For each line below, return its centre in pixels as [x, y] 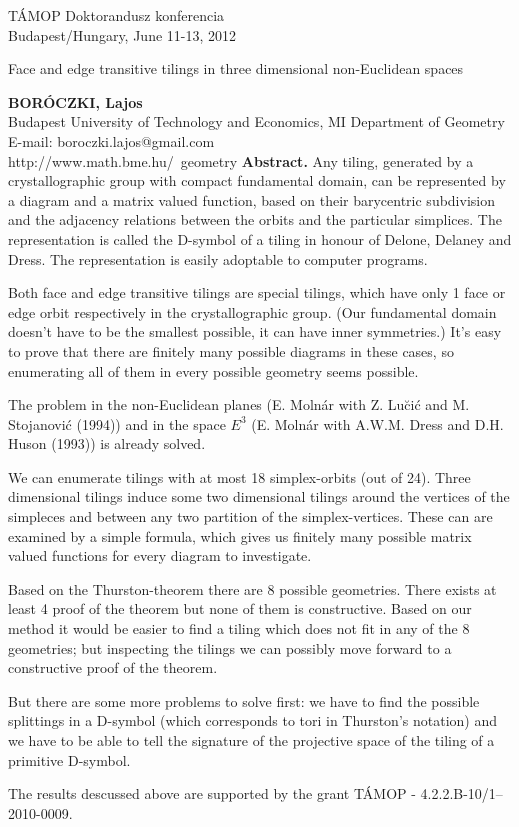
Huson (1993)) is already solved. [107, 443]
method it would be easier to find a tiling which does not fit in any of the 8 [239, 628]
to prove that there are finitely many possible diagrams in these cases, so [231, 350]
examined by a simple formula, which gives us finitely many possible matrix [240, 535]
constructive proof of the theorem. [113, 667]
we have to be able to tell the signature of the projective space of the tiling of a [251, 740]
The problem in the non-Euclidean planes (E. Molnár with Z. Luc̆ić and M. [239, 404]
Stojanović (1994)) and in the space [117, 423]
